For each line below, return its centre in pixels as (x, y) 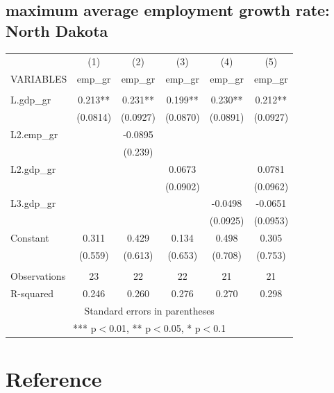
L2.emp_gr (34, 134)
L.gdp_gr (31, 100)
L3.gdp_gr (33, 203)
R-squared (32, 293)
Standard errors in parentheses (149, 310)
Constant (30, 238)
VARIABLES (39, 79)
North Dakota (57, 30)
